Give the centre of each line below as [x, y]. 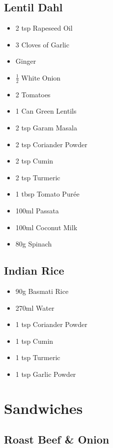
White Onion [41, 77]
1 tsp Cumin [34, 341]
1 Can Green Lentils [46, 111]
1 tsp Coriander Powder [51, 324]
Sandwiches [43, 408]
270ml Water [35, 307]
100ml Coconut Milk [46, 227]
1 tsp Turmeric [38, 357]
